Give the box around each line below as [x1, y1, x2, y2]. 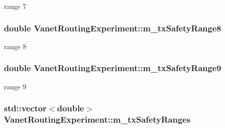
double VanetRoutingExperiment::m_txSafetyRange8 [4, 22, 222, 34]
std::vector [4, 102, 47, 114]
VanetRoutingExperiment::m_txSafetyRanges [4, 113, 191, 126]
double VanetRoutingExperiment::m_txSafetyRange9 [4, 62, 222, 74]
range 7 [4, 1, 27, 11]
